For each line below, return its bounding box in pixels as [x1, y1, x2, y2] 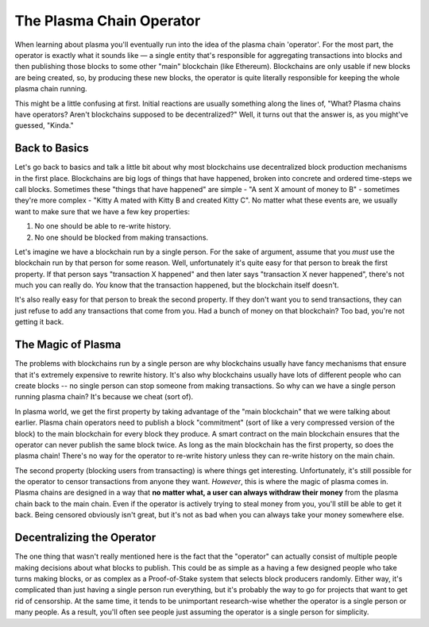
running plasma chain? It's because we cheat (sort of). [14, 392, 194, 402]
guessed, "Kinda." [14, 121, 75, 130]
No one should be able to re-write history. [34, 221, 172, 231]
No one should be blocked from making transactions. [34, 233, 209, 242]
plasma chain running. [14, 84, 87, 94]
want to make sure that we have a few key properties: [14, 206, 191, 216]
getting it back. [14, 317, 64, 327]
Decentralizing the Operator [14, 531, 157, 544]
